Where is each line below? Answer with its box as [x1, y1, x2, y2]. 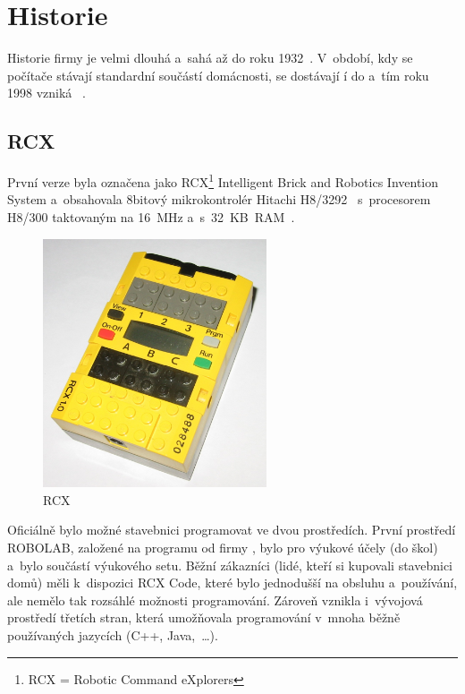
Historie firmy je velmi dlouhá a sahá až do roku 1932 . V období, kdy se [7, 48, 413, 67]
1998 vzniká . [7, 83, 86, 102]
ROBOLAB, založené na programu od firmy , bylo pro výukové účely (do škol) [7, 537, 438, 556]
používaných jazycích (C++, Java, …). [7, 625, 218, 644]
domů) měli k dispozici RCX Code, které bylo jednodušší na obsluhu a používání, [7, 573, 458, 592]
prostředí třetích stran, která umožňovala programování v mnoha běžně [7, 608, 401, 627]
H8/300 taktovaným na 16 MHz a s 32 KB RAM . [7, 207, 295, 226]
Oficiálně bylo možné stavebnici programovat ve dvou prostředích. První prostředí [7, 520, 456, 539]
